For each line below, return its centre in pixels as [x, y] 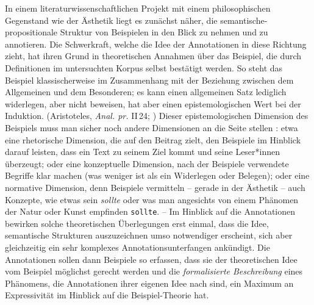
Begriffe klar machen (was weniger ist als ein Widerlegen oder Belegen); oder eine [157, 175]
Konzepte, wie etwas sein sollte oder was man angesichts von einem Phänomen [152, 199]
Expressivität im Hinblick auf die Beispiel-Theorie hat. [107, 295]
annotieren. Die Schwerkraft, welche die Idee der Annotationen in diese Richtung [156, 44]
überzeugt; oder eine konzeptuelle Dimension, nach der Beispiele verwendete [147, 163]
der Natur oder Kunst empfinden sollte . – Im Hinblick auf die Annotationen [150, 211]
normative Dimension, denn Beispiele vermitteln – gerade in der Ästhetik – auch [155, 187]
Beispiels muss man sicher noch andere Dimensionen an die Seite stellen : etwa [152, 127]
